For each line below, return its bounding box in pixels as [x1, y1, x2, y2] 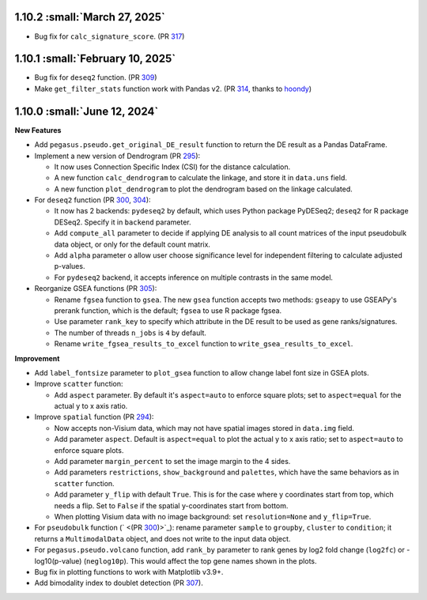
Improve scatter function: [34, 379, 123, 389]
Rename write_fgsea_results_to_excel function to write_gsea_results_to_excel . [54, 339, 353, 349]
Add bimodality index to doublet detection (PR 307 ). [34, 578, 203, 588]
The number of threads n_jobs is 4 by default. [54, 328, 207, 338]
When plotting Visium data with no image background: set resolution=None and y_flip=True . [54, 512, 372, 521]
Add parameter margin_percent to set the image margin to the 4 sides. [54, 457, 291, 466]
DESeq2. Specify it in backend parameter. [54, 217, 191, 227]
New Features [14, 125, 62, 134]
